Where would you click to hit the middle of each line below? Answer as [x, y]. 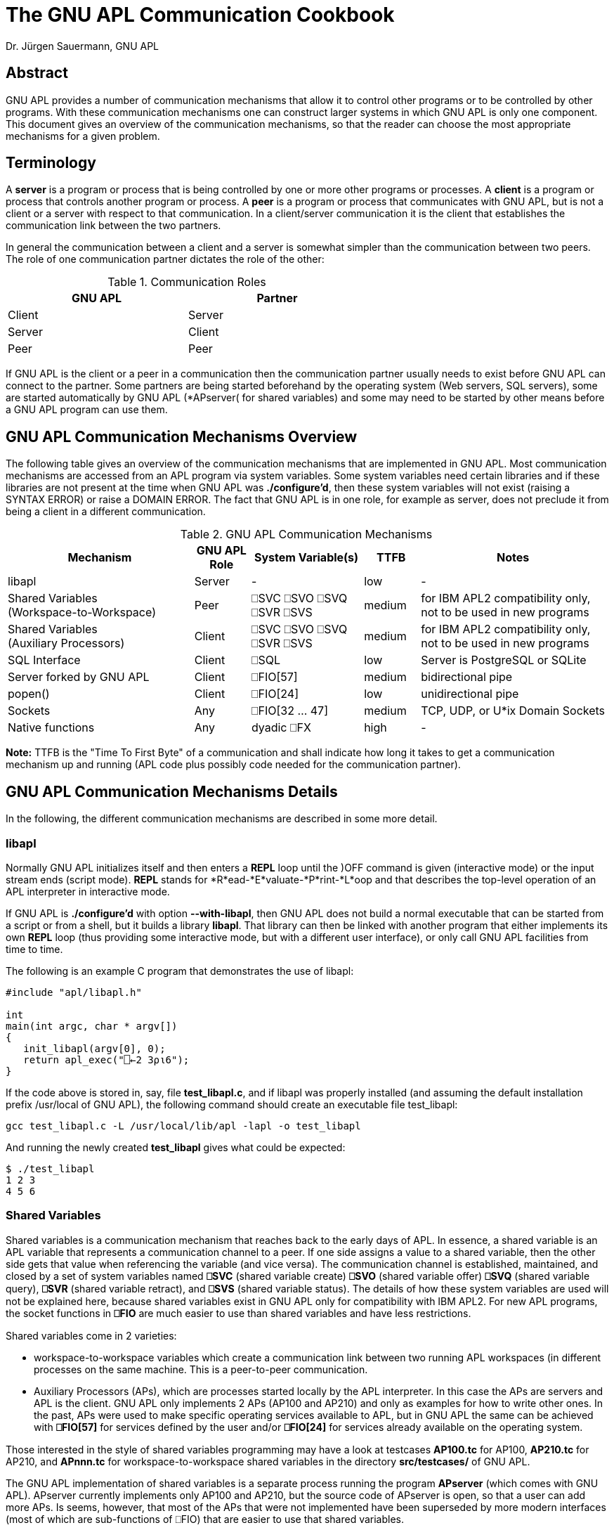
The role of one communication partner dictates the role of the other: [165, 259]
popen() [29, 694]
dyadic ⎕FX [281, 728]
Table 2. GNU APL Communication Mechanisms [306, 534]
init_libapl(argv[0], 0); [94, 1048]
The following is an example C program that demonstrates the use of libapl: [180, 971]
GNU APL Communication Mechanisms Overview [182, 436]
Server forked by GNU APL [79, 677]
